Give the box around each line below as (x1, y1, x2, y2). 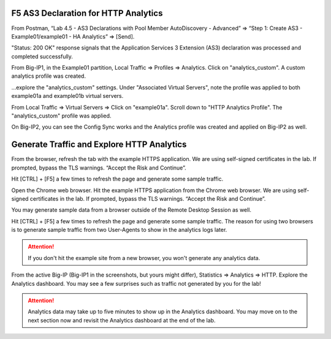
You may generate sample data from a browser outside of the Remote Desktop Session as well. (11, 206, 251, 214)
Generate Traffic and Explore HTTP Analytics (11, 140, 187, 150)
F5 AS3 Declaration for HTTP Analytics (11, 8, 163, 18)
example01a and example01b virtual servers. (11, 92, 124, 100)
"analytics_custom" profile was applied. (11, 112, 112, 119)
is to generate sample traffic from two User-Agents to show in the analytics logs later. (11, 226, 227, 234)
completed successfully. (11, 53, 74, 60)
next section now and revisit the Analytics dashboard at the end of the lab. (28, 316, 216, 324)
